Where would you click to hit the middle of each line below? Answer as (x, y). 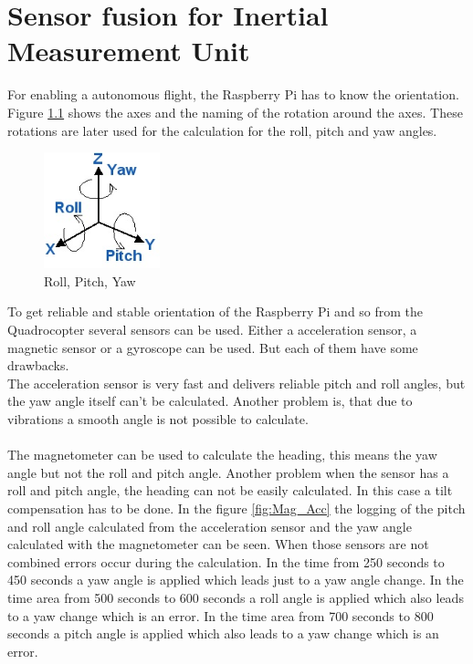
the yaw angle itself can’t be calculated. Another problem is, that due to (210, 401)
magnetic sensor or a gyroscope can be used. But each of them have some (213, 347)
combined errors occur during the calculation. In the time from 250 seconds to (226, 561)
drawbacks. (38, 365)
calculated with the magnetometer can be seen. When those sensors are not (218, 544)
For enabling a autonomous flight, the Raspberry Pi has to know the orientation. (233, 94)
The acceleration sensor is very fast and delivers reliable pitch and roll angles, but (236, 383)
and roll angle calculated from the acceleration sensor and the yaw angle (210, 526)
